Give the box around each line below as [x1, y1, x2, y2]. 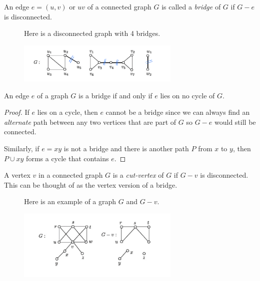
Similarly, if [4, 143, 39, 153]
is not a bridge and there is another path [63, 143, 189, 153]
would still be [214, 116, 256, 127]
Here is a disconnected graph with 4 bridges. [24, 28, 160, 38]
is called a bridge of [161, 1, 221, 11]
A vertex [4, 170, 30, 180]
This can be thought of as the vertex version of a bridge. [4, 179, 177, 190]
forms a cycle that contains [26, 153, 109, 163]
